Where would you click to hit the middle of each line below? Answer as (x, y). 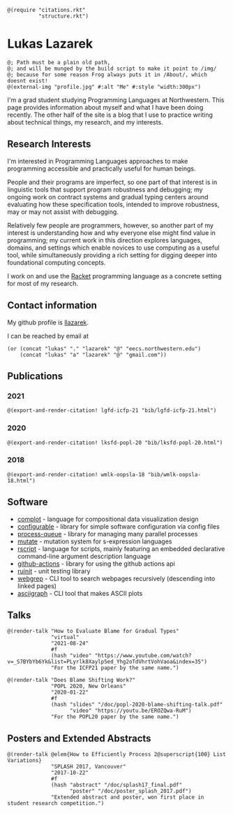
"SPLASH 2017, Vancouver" (89, 767)
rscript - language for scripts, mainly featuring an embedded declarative (121, 548)
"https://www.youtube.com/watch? (143, 656)
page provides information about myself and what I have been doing (105, 107)
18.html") (22, 480)
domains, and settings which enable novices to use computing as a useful (113, 248)
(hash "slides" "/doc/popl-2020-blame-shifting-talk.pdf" (137, 705)
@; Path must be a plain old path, (59, 62)
